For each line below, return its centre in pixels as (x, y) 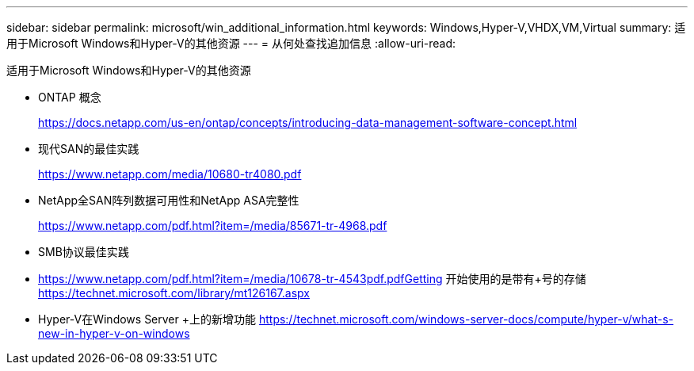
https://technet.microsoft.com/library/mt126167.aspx (174, 293)
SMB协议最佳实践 (84, 252)
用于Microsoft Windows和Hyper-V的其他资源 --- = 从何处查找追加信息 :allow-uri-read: (231, 43)
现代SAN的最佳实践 (89, 149)
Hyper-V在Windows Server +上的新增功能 (147, 319)
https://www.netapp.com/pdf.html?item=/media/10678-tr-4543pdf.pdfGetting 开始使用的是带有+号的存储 (312, 279)
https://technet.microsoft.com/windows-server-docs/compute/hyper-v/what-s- (466, 319)
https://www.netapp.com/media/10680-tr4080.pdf (170, 174)
